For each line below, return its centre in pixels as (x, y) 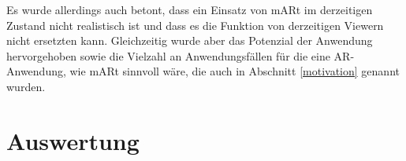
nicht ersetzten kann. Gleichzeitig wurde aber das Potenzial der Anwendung (190, 40)
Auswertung (73, 140)
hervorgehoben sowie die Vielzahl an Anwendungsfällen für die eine (168, 55)
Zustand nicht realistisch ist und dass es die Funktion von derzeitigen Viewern (195, 25)
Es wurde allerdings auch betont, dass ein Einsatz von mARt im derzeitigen (190, 9)
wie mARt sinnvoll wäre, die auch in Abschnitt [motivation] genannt (235, 71)
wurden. (26, 86)
